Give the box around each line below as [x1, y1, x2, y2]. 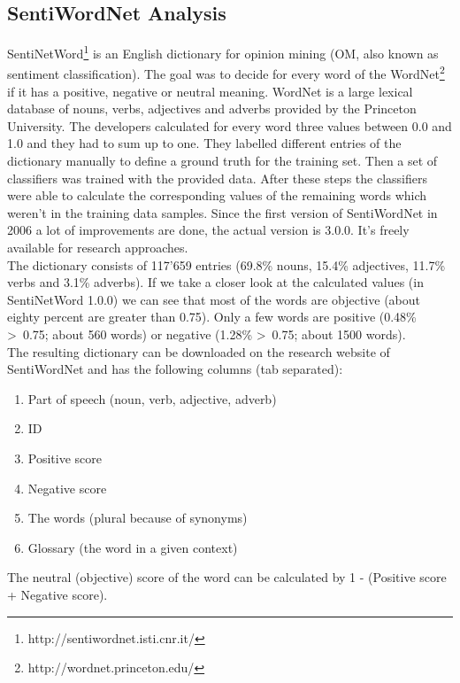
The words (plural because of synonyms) [27, 508, 248, 527]
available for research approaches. [7, 238, 188, 257]
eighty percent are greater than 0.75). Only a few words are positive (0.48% [7, 307, 417, 326]
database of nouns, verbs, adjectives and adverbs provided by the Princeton [7, 99, 417, 118]
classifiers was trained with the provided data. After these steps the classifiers [7, 168, 427, 187]
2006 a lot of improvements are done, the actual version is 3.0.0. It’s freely [7, 221, 410, 239]
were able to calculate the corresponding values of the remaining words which [7, 186, 427, 205]
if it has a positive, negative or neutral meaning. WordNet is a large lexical [7, 81, 413, 100]
